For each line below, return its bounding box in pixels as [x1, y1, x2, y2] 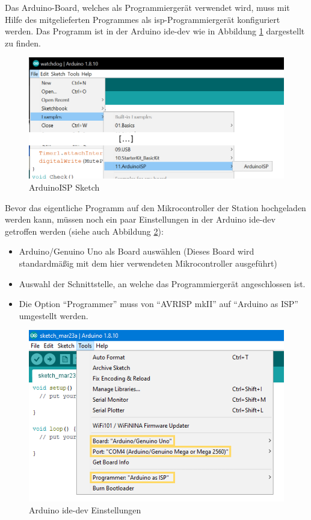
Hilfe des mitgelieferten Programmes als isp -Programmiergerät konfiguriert [5, 13, 280, 25]
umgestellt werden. [19, 309, 88, 322]
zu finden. [5, 36, 41, 49]
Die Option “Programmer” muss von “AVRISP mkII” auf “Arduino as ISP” [19, 297, 298, 310]
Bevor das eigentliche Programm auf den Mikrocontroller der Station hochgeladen [5, 201, 306, 214]
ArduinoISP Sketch [29, 181, 100, 194]
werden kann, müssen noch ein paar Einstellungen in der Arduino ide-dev [5, 213, 276, 226]
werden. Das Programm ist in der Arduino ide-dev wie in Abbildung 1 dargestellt [5, 25, 305, 37]
